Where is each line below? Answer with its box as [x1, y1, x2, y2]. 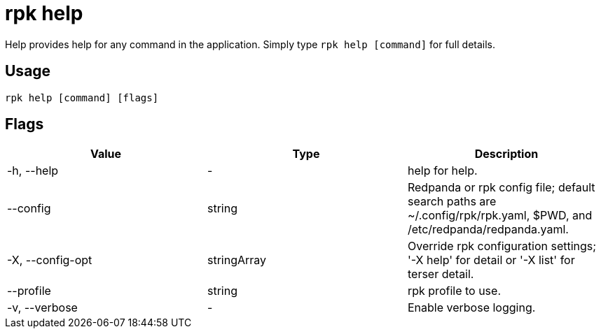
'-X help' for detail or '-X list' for [407, 253, 575, 268]
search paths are [407, 194, 497, 209]
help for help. [407, 164, 478, 178]
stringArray [207, 253, 267, 268]
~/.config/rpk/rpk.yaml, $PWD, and [407, 208, 593, 223]
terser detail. [407, 267, 474, 282]
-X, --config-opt [7, 253, 92, 268]
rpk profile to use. [407, 284, 501, 298]
